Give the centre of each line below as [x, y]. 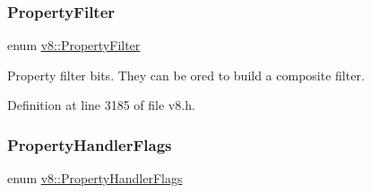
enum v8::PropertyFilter [74, 45]
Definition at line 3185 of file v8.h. [101, 105]
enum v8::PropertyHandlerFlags [95, 178]
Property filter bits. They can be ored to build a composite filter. [186, 75]
